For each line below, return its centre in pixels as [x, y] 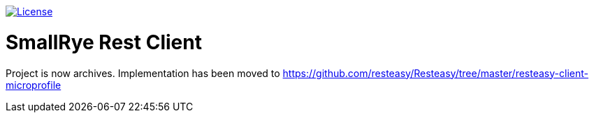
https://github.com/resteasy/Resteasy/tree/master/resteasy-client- [435, 73]
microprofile [34, 85]
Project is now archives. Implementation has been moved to [143, 73]
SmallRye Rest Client [104, 42]
